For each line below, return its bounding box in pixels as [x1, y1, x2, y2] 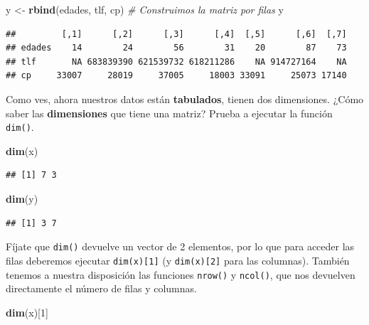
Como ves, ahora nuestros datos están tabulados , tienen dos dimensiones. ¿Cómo [6, 91, 364, 106]
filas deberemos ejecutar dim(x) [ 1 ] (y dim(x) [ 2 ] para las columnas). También [6, 252, 350, 267]
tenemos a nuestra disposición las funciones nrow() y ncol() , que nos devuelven [6, 267, 355, 282]
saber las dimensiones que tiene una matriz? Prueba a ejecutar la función [6, 105, 333, 120]
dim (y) [6, 191, 38, 206]
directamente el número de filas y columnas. [6, 281, 197, 296]
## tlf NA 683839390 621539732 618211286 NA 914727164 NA [6, 56, 347, 67]
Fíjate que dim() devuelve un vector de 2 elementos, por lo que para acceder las [6, 239, 355, 254]
